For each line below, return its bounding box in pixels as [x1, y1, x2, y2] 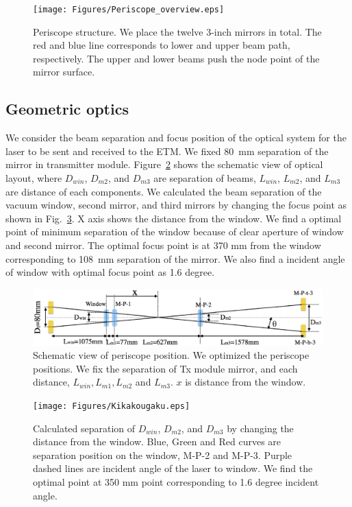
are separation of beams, [153, 171, 256, 185]
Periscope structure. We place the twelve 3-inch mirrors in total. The [33, 24, 322, 38]
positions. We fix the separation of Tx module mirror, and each [33, 361, 298, 375]
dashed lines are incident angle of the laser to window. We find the [33, 461, 313, 475]
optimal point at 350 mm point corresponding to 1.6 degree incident [33, 475, 319, 489]
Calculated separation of [33, 421, 136, 435]
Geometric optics [5, 98, 129, 119]
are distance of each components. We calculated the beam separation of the [5, 184, 322, 198]
